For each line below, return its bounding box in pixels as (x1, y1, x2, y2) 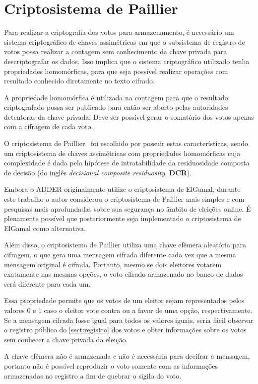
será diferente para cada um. (4, 278, 91, 289)
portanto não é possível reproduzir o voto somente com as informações (4, 360, 218, 371)
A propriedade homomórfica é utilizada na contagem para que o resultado (4, 92, 228, 102)
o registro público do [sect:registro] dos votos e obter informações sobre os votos (4, 324, 247, 335)
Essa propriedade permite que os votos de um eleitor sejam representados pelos (4, 295, 245, 306)
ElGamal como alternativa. (4, 223, 86, 233)
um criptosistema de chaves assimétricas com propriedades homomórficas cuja (4, 148, 241, 158)
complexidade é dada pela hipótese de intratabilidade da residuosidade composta (4, 157, 250, 168)
